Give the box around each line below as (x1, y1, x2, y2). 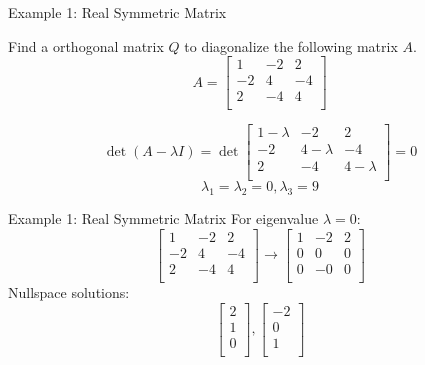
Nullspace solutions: (8, 281, 130, 302)
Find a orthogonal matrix (8, 35, 164, 56)
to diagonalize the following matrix (184, 35, 398, 56)
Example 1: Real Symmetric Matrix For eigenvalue (8, 208, 319, 229)
